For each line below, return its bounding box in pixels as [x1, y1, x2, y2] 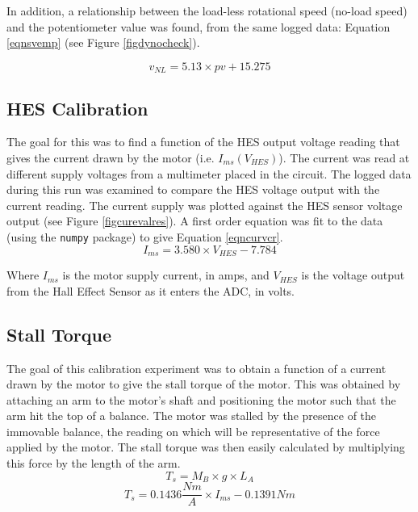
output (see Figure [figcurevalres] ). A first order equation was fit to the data [6, 212, 383, 229]
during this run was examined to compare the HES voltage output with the [6, 181, 380, 198]
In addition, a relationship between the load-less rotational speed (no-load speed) [6, 2, 408, 19]
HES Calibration [6, 95, 148, 120]
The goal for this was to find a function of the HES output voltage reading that [6, 133, 400, 150]
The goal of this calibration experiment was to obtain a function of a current [6, 359, 387, 376]
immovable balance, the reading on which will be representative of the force [6, 422, 380, 439]
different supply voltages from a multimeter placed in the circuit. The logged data [6, 165, 412, 182]
